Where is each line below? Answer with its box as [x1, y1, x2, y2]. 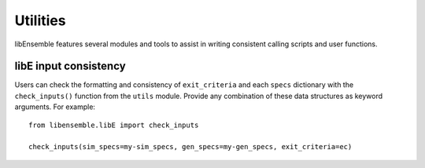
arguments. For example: [14, 102, 96, 111]
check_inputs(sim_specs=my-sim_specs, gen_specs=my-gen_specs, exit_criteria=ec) [28, 142, 353, 152]
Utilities [14, 12, 66, 29]
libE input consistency [14, 60, 126, 73]
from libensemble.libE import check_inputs [28, 120, 199, 130]
